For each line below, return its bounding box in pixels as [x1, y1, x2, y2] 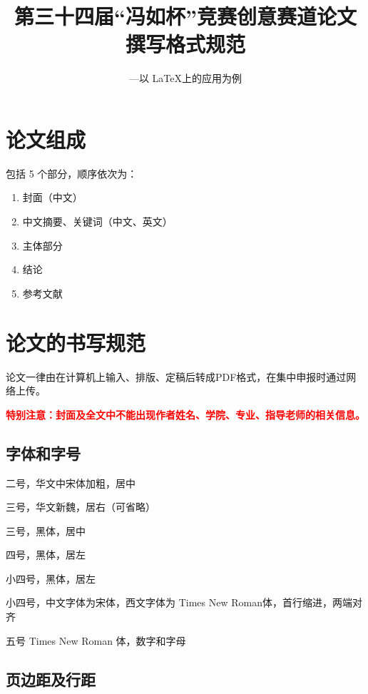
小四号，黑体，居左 [6, 571, 96, 586]
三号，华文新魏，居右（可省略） [6, 499, 155, 514]
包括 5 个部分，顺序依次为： [6, 165, 138, 180]
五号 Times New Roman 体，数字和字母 [6, 633, 186, 648]
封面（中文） [22, 190, 83, 205]
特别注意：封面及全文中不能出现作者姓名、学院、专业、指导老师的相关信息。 [6, 407, 365, 422]
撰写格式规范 [125, 29, 245, 58]
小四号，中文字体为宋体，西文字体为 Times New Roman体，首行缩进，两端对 [6, 595, 362, 610]
